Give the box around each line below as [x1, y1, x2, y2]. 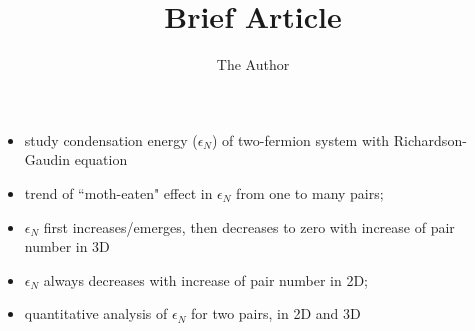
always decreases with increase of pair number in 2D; [43, 269, 368, 290]
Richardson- [393, 129, 467, 150]
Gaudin [24, 149, 71, 170]
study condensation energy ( [24, 129, 198, 150]
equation [74, 149, 128, 170]
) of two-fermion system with [212, 129, 390, 150]
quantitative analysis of [24, 303, 168, 324]
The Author [216, 54, 290, 75]
